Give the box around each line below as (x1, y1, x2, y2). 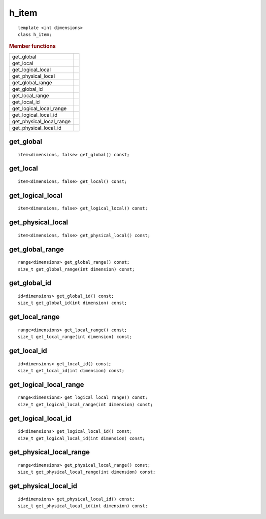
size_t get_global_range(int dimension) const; (18, 266, 135, 272)
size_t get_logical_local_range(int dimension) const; (18, 402, 153, 407)
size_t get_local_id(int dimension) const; (18, 368, 125, 374)
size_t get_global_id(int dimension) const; (18, 300, 128, 306)
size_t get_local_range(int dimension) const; (18, 334, 133, 340)
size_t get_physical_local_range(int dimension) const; (18, 469, 156, 475)
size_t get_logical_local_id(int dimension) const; (18, 435, 145, 441)
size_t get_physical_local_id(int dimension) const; (18, 503, 148, 509)
